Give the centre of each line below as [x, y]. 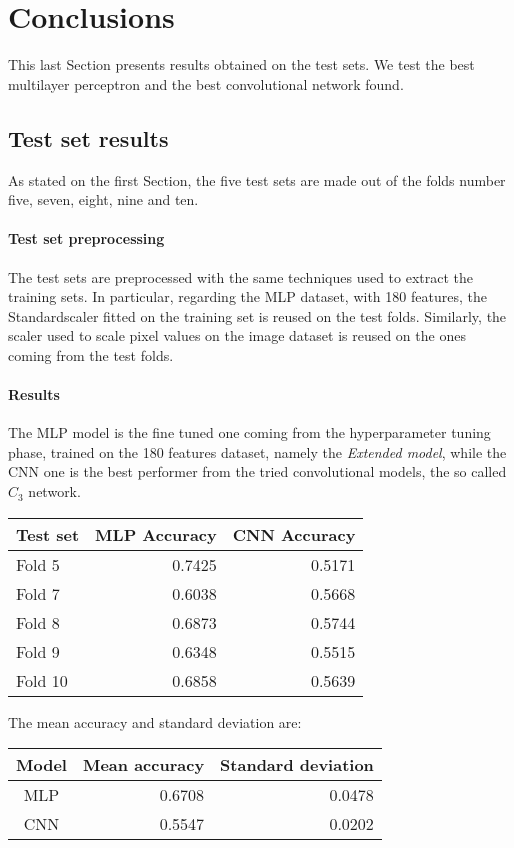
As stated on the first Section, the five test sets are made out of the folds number [257, 179]
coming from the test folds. [91, 354]
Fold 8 [38, 622]
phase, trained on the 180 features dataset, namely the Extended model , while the [257, 451]
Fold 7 [38, 593]
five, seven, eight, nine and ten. [103, 199]
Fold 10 [42, 680]
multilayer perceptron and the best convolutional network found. [206, 83]
